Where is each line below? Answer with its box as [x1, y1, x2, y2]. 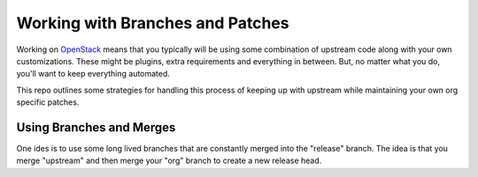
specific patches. [16, 97, 80, 107]
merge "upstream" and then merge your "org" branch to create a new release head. [16, 155, 322, 166]
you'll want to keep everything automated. [16, 69, 170, 79]
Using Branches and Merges [16, 120, 176, 135]
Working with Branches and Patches [16, 13, 289, 33]
